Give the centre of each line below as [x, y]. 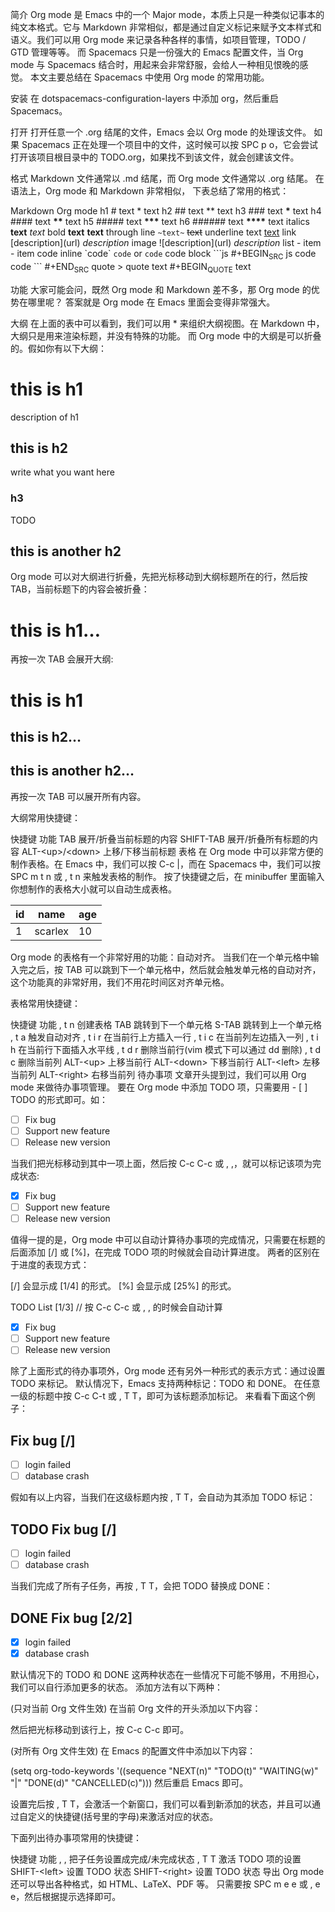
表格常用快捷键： [45, 1003]
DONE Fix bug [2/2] [71, 1618]
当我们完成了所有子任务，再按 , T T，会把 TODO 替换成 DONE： [141, 1586]
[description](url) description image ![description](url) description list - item [166, 242]
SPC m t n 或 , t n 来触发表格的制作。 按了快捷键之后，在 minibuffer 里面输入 [167, 876]
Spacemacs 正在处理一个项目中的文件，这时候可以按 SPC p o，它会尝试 [170, 144]
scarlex [51, 931]
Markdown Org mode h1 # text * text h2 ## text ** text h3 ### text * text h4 [166, 211]
